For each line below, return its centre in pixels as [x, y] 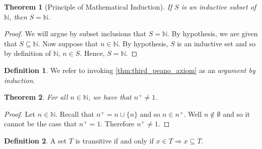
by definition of [27, 53]
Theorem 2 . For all [36, 97]
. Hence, [92, 53]
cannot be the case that [41, 124]
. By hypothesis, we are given [213, 33]
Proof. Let [20, 114]
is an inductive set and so [216, 43]
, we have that [110, 97]
